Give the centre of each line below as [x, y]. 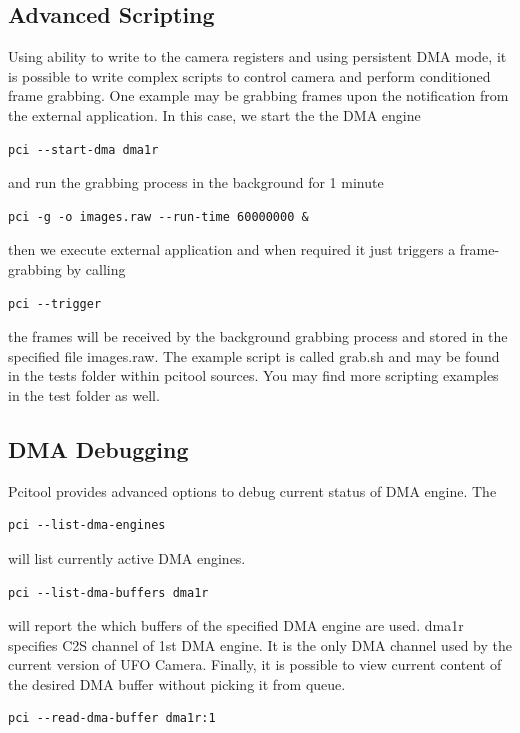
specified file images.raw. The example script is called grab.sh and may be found [254, 355]
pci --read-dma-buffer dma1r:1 [112, 718]
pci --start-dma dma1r [83, 149]
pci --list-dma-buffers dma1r [108, 592]
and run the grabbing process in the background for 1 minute [196, 182]
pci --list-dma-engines [87, 525]
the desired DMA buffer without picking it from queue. [177, 683]
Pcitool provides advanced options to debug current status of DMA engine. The [252, 490]
